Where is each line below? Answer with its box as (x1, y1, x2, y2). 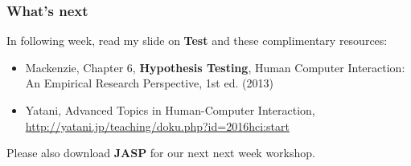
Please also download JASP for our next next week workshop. (6, 144, 315, 161)
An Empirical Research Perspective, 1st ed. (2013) (25, 75, 273, 91)
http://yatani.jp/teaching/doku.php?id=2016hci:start (25, 117, 290, 134)
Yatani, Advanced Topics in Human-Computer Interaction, (25, 102, 315, 118)
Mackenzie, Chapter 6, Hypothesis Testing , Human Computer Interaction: (25, 59, 405, 75)
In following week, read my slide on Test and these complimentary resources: (6, 32, 388, 49)
